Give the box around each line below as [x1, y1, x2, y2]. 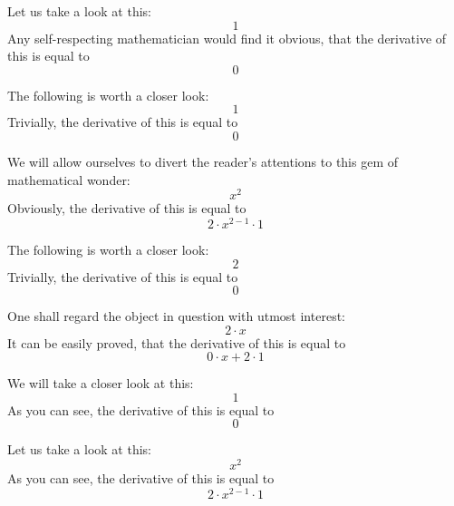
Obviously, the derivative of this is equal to [7, 199, 246, 218]
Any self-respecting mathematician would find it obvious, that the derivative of [7, 28, 447, 47]
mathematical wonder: [7, 170, 130, 189]
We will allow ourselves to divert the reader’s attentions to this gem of [7, 151, 399, 170]
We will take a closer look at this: [7, 374, 194, 393]
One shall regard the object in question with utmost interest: [7, 307, 345, 326]
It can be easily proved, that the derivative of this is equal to [7, 333, 346, 352]
